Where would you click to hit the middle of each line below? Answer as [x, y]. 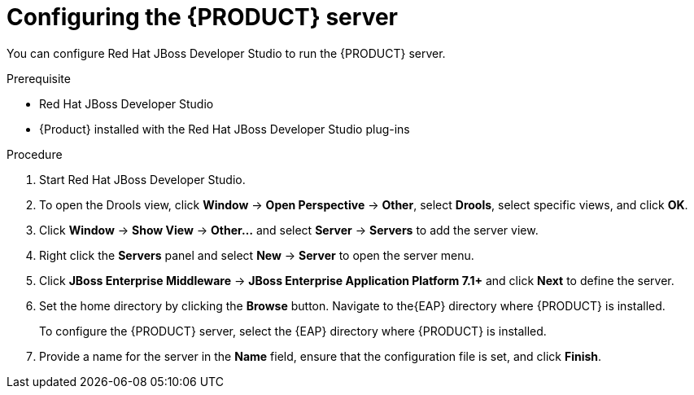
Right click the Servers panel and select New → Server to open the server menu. [257, 255]
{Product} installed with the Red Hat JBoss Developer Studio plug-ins [225, 129]
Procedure [35, 154]
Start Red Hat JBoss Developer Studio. [142, 179]
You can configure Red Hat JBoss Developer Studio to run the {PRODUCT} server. [226, 53]
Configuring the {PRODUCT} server [203, 17]
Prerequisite [39, 78]
